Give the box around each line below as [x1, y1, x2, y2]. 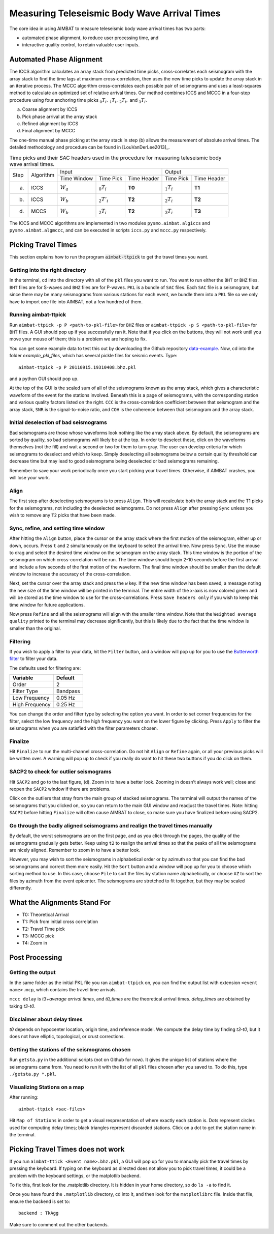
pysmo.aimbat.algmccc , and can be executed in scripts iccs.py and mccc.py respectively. [9, 227, 207, 234]
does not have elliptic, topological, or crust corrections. [9, 1034, 125, 1040]
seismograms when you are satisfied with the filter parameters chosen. [9, 725, 158, 731]
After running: [9, 1094, 39, 1100]
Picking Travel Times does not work [9, 1145, 125, 1154]
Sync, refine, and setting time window [9, 525, 105, 532]
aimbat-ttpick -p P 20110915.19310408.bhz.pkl [18, 364, 136, 370]
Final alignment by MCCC [22, 128, 76, 134]
